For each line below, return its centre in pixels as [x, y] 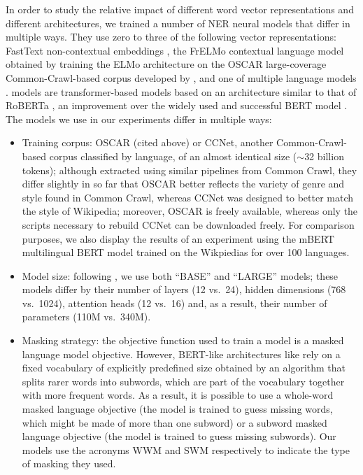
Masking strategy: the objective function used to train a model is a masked [183, 340]
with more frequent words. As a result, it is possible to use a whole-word [178, 395]
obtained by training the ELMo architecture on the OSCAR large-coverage [166, 64]
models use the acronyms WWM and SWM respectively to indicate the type [186, 449]
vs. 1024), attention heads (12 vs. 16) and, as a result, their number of [175, 303]
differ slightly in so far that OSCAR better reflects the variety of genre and [183, 184]
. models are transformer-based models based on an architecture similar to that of [181, 91]
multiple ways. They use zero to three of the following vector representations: [171, 37]
